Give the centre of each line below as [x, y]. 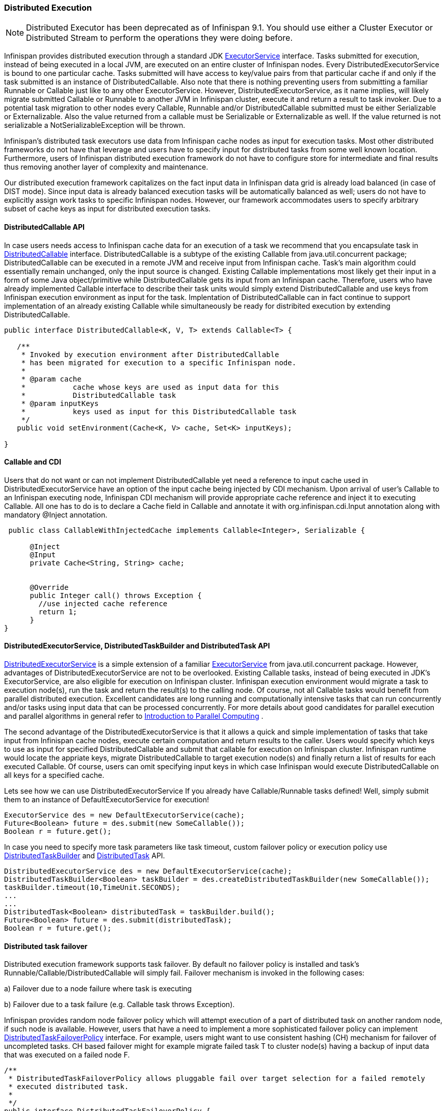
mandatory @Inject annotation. [56, 514]
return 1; [58, 612]
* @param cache [51, 379]
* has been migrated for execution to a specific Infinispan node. [159, 362]
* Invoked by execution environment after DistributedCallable [150, 354]
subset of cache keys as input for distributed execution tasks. [108, 209]
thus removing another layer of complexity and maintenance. [106, 167]
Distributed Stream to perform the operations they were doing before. [159, 38]
